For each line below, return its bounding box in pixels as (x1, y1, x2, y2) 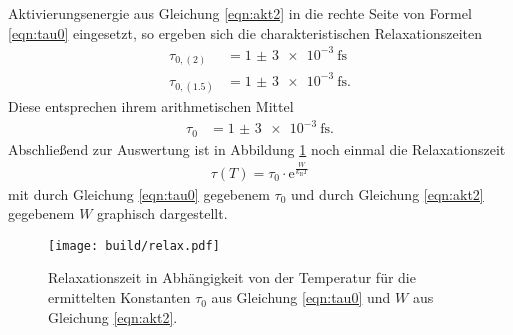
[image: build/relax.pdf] (48, 238, 220, 253)
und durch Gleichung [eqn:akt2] (291, 183, 484, 204)
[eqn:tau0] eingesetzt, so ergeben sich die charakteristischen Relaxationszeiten (8, 22, 483, 43)
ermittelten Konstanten (48, 287, 191, 308)
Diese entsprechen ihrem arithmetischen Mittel (8, 95, 294, 116)
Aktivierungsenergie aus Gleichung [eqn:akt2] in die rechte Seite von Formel (8, 3, 472, 23)
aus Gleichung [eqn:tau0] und (211, 287, 391, 308)
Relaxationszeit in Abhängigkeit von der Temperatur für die (48, 267, 416, 288)
